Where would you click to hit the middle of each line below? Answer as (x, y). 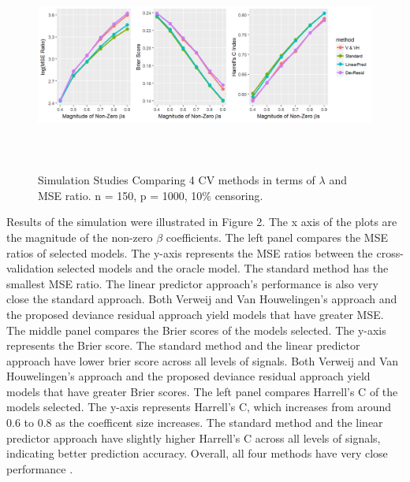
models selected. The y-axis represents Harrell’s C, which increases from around (199, 407)
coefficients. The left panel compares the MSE (277, 237)
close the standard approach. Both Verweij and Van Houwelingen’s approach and (202, 299)
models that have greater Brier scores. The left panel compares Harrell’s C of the (202, 391)
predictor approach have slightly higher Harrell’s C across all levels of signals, (194, 438)
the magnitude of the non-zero (80, 237)
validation (30, 268)
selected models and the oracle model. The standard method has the (223, 268)
